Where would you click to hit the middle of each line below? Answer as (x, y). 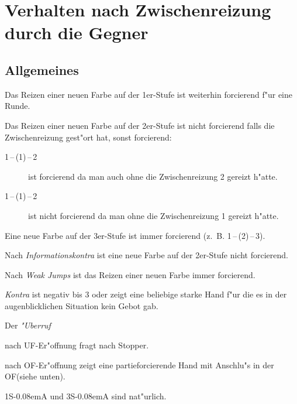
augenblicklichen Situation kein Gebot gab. (82, 305)
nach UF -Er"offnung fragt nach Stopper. (77, 345)
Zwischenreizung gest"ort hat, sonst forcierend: (88, 137)
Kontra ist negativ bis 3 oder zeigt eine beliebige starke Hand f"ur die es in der (146, 294)
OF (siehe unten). (35, 376)
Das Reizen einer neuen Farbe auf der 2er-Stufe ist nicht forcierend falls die (140, 125)
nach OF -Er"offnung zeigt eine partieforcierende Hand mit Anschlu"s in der (139, 364)
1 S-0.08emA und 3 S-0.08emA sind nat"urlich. (86, 396)
